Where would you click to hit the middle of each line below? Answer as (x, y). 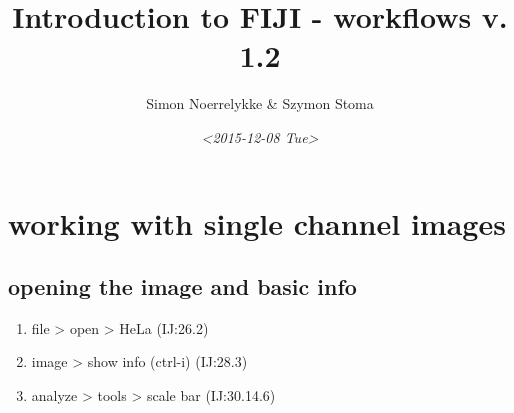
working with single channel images (257, 222)
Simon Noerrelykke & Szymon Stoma (260, 103)
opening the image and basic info (182, 286)
